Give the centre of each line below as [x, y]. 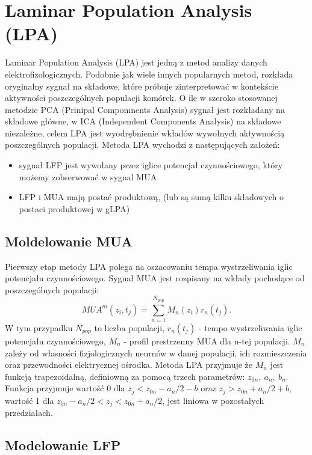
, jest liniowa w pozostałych [213, 400]
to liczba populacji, [129, 327]
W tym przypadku [39, 327]
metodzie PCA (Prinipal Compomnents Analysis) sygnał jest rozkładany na [145, 109]
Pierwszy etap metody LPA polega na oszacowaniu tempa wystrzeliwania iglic [149, 266]
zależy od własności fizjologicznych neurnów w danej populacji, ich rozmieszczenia [156, 353]
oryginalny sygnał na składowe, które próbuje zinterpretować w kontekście [142, 86]
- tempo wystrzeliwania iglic [250, 327]
